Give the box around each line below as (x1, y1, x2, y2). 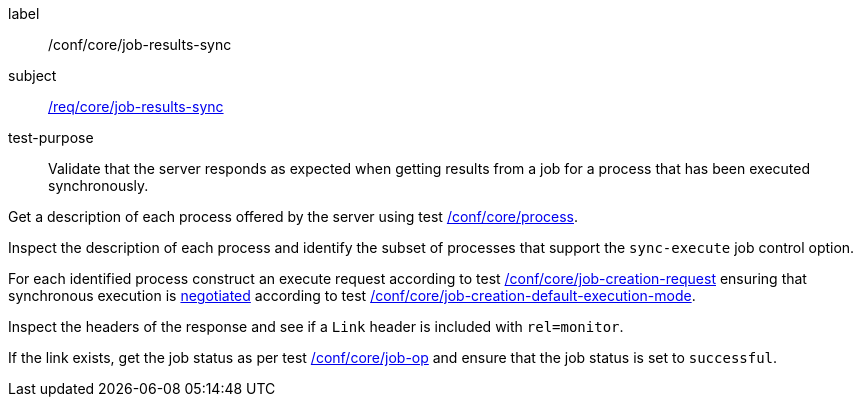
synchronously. (48, 177, 149, 194)
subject (8, 67, 57, 84)
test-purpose (8, 129, 94, 146)
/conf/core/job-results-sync (48, 36, 232, 53)
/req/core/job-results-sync (48, 98, 224, 115)
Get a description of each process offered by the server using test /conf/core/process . (8, 208, 579, 225)
